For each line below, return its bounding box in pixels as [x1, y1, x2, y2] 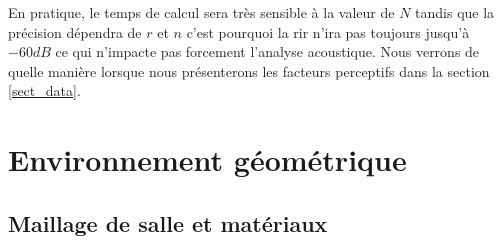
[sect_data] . [8, 80, 81, 101]
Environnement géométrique [8, 139, 407, 180]
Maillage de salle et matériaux [8, 207, 328, 238]
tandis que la [415, 2, 495, 22]
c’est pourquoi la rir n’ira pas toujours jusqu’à [186, 21, 470, 42]
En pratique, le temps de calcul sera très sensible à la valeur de [8, 2, 395, 22]
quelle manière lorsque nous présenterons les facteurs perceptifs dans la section [8, 60, 490, 81]
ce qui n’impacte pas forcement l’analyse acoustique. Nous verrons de [55, 41, 480, 62]
